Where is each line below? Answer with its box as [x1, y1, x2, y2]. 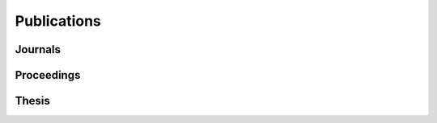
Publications [15, 12, 101, 30]
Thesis [15, 94, 50, 108]
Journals [15, 43, 61, 56]
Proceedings [15, 68, 81, 82]
